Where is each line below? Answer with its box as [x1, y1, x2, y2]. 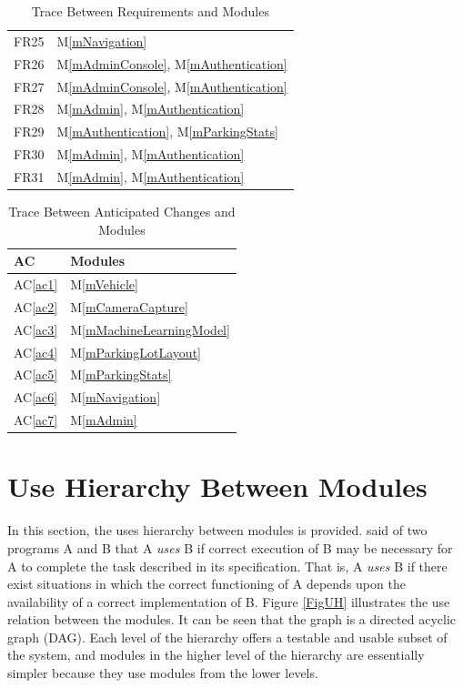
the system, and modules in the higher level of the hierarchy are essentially [7, 645, 425, 664]
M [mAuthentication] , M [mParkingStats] [56, 122, 278, 141]
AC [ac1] [14, 275, 58, 294]
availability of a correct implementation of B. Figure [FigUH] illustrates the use [7, 592, 450, 611]
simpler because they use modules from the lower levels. [7, 663, 318, 683]
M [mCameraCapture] [70, 297, 188, 316]
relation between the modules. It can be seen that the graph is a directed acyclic [7, 610, 457, 629]
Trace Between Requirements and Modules [31, 2, 269, 20]
